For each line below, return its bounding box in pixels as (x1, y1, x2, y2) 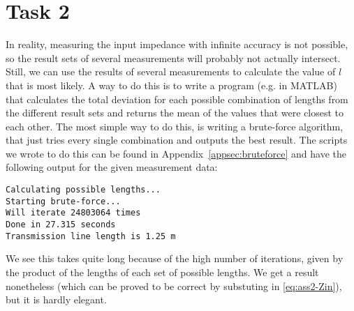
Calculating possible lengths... (6, 185, 161, 195)
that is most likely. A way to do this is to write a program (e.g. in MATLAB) (6, 77, 337, 92)
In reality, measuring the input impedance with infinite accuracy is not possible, (6, 37, 348, 52)
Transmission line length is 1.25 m (6, 231, 176, 241)
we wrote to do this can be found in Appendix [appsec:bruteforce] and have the (6, 146, 346, 160)
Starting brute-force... (6, 196, 121, 206)
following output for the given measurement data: (6, 160, 218, 174)
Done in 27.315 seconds (6, 220, 116, 230)
